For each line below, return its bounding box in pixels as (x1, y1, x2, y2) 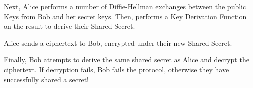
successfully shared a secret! (4, 74, 89, 84)
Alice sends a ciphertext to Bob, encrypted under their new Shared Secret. (4, 37, 232, 48)
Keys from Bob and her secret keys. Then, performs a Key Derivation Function (4, 11, 247, 21)
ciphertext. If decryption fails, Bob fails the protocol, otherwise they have (4, 64, 229, 74)
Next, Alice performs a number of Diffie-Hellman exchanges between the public (4, 1, 246, 11)
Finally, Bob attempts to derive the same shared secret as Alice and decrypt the (4, 54, 249, 65)
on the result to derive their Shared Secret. (4, 21, 135, 31)
